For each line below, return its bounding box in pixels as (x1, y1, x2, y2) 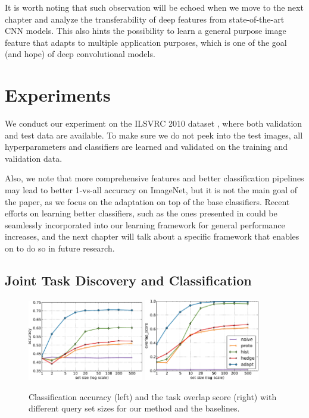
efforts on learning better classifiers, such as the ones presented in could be (5, 207, 277, 219)
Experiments (5, 83, 111, 107)
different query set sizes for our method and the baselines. (29, 402, 240, 414)
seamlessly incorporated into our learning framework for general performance (5, 218, 285, 231)
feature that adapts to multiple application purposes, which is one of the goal (5, 36, 287, 48)
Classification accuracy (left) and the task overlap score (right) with (29, 390, 277, 403)
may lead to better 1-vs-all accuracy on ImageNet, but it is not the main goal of (5, 184, 297, 196)
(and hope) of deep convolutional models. (5, 48, 155, 60)
